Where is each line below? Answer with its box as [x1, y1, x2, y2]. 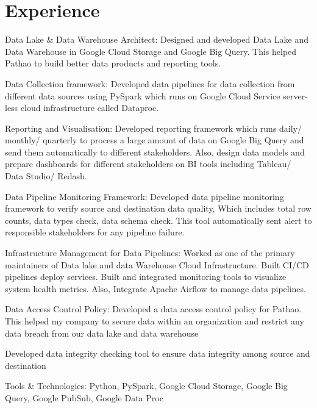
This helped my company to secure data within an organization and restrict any [5, 315, 304, 327]
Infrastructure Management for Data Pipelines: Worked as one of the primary [5, 246, 295, 259]
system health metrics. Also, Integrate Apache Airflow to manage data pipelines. [5, 282, 306, 295]
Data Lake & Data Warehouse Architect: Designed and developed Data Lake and [5, 33, 308, 46]
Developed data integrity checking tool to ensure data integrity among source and [5, 347, 310, 360]
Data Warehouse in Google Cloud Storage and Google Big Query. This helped [5, 45, 297, 57]
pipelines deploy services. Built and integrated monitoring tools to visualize [5, 270, 287, 283]
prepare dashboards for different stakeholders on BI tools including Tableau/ [5, 157, 291, 170]
